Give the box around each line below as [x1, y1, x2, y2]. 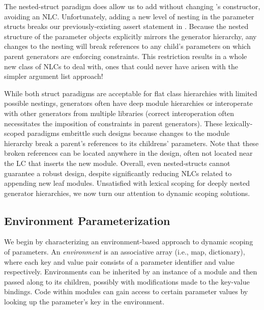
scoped [4, 128, 25, 138]
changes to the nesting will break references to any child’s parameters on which [4, 41, 251, 51]
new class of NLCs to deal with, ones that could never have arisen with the [4, 61, 238, 71]
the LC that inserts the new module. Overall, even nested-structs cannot [4, 157, 230, 168]
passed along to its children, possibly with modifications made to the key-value [4, 276, 250, 287]
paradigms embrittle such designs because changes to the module [27, 128, 230, 138]
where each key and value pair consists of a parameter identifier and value [4, 256, 235, 267]
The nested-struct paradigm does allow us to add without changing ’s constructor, [4, 1, 260, 11]
